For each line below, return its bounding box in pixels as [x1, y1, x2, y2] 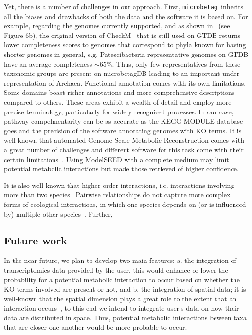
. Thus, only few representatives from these [112, 58, 241, 69]
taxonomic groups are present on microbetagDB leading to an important [4, 68, 220, 78]
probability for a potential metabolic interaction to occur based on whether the [4, 274, 240, 284]
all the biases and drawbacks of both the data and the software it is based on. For [4, 11, 248, 21]
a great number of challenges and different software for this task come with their [4, 144, 244, 154]
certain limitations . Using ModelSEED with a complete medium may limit [4, 154, 229, 164]
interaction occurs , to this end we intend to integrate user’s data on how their [4, 303, 239, 313]
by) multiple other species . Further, [4, 208, 113, 219]
